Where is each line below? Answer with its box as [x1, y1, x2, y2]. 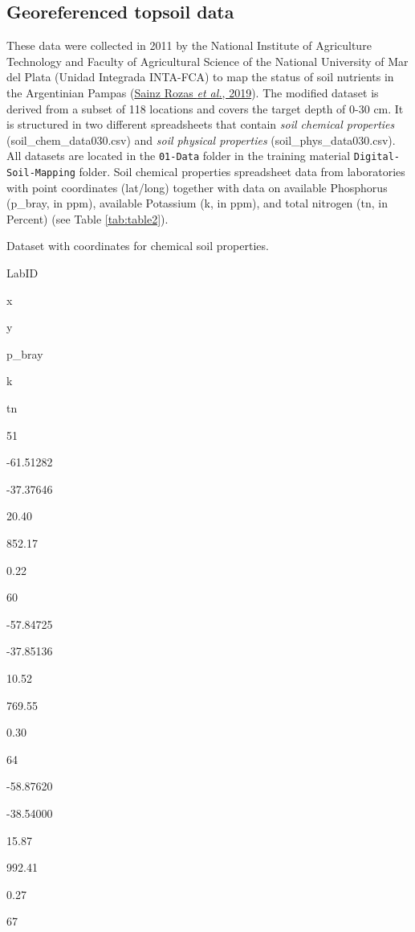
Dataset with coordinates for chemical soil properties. [6, 237, 269, 254]
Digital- [353, 151, 400, 163]
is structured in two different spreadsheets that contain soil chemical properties [6, 116, 395, 133]
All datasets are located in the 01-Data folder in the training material [6, 147, 351, 164]
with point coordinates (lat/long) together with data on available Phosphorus [6, 179, 388, 195]
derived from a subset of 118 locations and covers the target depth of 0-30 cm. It [6, 100, 404, 117]
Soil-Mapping [6, 167, 75, 179]
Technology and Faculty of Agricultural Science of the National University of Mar [6, 52, 409, 69]
